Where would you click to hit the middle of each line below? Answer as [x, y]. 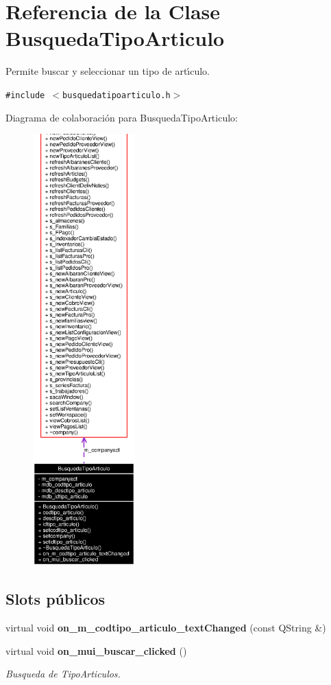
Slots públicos [56, 599]
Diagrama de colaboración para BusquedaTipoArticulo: [122, 117]
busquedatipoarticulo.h [117, 95]
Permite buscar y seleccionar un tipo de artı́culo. [108, 71]
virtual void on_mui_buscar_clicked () [96, 650]
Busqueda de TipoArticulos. [63, 674]
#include [25, 95]
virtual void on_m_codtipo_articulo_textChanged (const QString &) [166, 628]
